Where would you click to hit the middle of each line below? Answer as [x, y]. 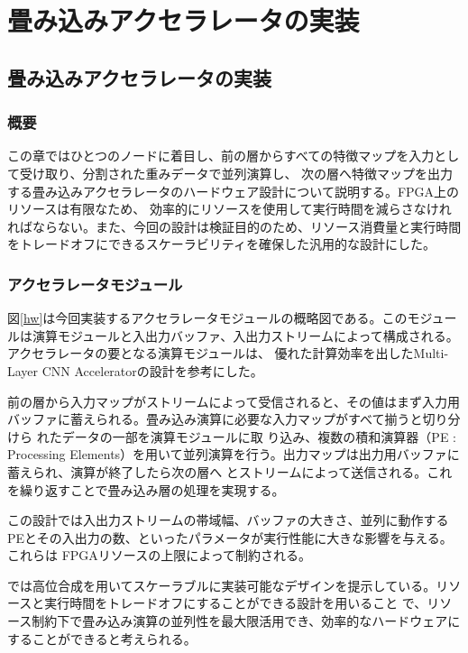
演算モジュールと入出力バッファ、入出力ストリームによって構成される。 [245, 335]
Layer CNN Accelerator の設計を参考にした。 [135, 370]
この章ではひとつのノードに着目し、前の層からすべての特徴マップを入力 [221, 156]
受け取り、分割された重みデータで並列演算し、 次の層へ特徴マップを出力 [236, 173]
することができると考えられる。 [102, 638]
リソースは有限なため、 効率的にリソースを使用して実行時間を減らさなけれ [229, 209]
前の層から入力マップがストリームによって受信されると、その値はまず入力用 [234, 401]
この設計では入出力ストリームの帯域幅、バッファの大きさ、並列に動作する [228, 520]
